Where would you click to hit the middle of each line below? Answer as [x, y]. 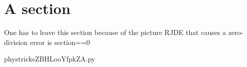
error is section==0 [60, 42]
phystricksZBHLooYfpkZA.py [50, 59]
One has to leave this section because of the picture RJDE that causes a [115, 32]
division [16, 42]
